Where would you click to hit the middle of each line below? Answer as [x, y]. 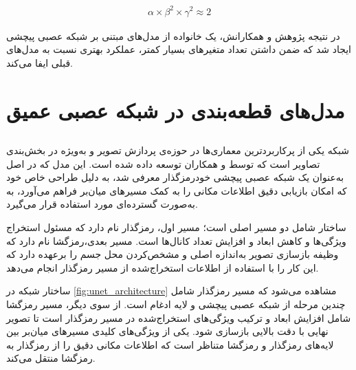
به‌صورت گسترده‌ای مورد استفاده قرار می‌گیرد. [102, 204]
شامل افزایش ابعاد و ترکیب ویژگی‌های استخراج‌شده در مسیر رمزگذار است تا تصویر [179, 317]
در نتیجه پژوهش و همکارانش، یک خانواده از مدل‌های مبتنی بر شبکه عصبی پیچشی [173, 35]
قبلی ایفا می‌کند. [40, 62]
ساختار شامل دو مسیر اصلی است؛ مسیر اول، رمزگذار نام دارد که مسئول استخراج [176, 227]
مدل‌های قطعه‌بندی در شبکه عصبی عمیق [176, 110]
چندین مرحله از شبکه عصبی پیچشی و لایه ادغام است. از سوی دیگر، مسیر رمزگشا [176, 304]
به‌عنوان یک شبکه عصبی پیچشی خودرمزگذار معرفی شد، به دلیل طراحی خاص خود [175, 177]
